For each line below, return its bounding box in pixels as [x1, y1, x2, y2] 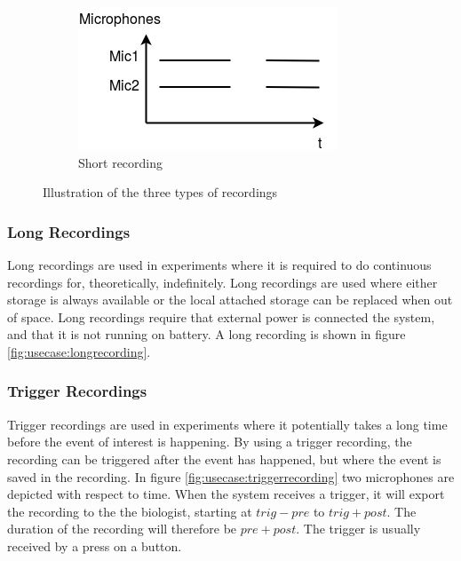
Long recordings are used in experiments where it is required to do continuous [7, 256, 432, 273]
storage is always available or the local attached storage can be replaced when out [7, 290, 453, 309]
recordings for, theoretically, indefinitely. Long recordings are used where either [7, 273, 438, 291]
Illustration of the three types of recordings [43, 183, 278, 201]
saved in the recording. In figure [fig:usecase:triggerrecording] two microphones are [7, 467, 455, 486]
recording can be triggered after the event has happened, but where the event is [7, 449, 441, 468]
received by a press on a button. [7, 536, 182, 555]
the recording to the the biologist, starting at [7, 502, 252, 520]
